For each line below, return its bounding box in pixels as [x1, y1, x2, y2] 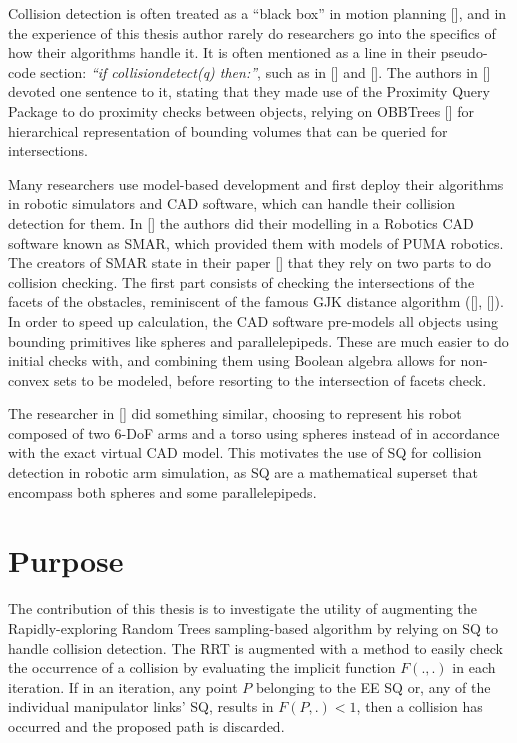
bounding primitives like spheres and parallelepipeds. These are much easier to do [8, 330, 509, 351]
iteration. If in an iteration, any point [8, 676, 238, 697]
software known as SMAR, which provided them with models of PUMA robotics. [8, 232, 504, 253]
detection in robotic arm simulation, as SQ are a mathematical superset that [8, 462, 478, 483]
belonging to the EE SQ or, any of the [255, 676, 491, 697]
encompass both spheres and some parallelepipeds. [8, 481, 317, 502]
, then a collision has [356, 696, 483, 717]
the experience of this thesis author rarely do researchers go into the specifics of [8, 22, 496, 43]
